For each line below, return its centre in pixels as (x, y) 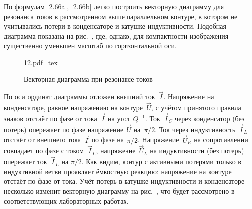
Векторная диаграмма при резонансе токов (88, 79)
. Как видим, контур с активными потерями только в (161, 162)
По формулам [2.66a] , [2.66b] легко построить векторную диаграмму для (114, 6)
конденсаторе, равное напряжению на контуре (74, 107)
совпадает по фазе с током (44, 151)
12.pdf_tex (41, 62)
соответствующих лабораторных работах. (66, 200)
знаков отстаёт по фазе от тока (51, 118)
